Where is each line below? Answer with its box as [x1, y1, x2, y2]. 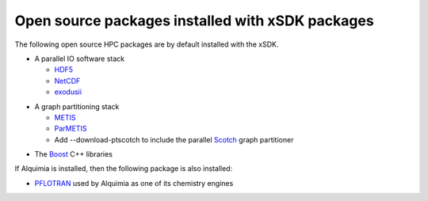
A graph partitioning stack [34, 101, 120, 111]
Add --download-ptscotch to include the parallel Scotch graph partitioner [54, 135, 294, 144]
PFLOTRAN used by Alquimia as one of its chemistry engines [34, 178, 234, 188]
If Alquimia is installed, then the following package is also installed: [14, 164, 233, 173]
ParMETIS [54, 123, 87, 134]
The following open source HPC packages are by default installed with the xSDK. [14, 40, 279, 49]
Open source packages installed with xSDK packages [14, 12, 374, 29]
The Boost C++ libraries [34, 150, 113, 159]
